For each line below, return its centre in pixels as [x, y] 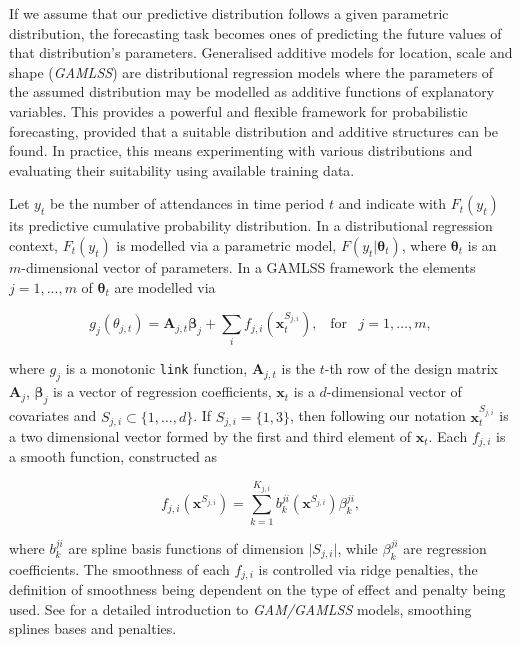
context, [33, 244]
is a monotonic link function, [156, 368]
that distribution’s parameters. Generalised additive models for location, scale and [261, 52]
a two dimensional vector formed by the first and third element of [210, 435]
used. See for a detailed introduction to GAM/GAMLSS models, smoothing [240, 608]
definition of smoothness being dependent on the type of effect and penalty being [257, 589]
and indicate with [392, 203]
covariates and [53, 415]
